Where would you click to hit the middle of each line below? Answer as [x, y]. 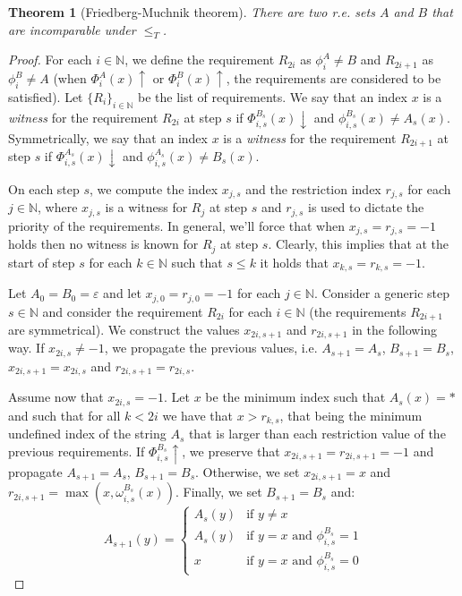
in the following [395, 329]
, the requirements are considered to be [334, 78]
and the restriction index [313, 188]
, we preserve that [231, 451]
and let [122, 293]
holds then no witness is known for [103, 244]
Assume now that [56, 397]
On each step [44, 188]
